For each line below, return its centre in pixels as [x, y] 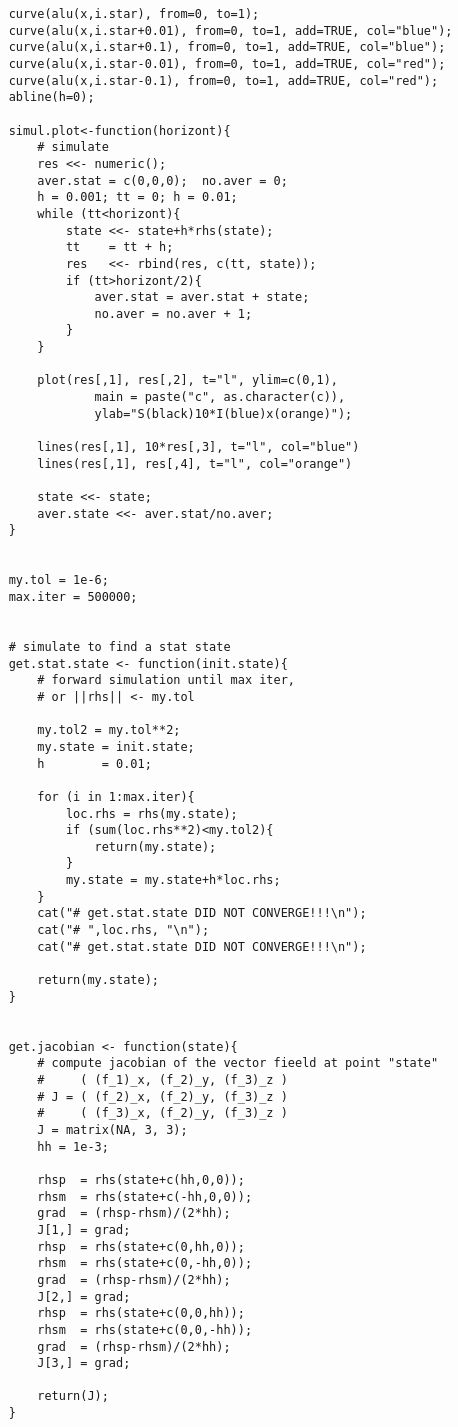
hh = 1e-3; [73, 1146]
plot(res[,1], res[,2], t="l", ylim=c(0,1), [187, 380]
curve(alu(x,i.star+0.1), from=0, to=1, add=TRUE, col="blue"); [227, 47]
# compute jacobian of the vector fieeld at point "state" [238, 1063]
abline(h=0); [51, 97]
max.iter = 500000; [73, 596]
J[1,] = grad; [84, 1229]
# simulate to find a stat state [119, 646]
